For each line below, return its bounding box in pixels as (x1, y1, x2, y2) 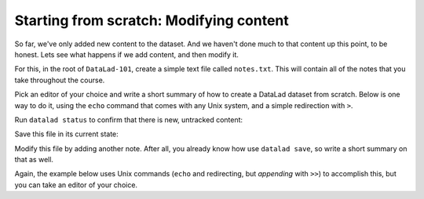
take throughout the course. (14, 75, 105, 85)
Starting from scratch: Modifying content (14, 12, 290, 29)
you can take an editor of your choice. (14, 180, 137, 190)
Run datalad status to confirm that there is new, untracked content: (14, 114, 243, 125)
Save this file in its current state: (14, 129, 119, 139)
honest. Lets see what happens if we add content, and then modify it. (14, 49, 239, 59)
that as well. (14, 155, 54, 165)
